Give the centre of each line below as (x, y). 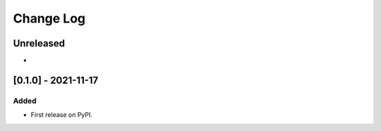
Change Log (49, 18)
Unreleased (39, 43)
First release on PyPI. (62, 115)
